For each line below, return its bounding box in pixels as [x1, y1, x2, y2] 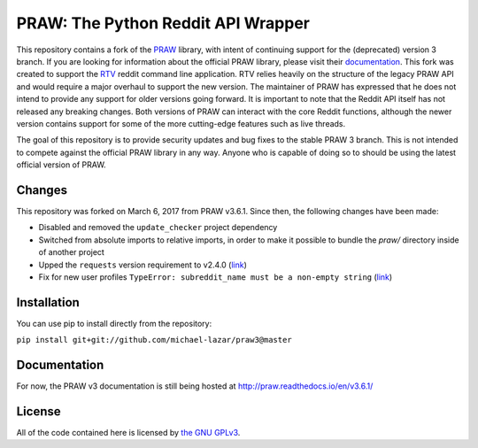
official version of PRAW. [16, 159, 106, 170]
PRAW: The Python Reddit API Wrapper [16, 13, 310, 33]
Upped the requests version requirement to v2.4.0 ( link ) [38, 259, 248, 270]
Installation [16, 295, 80, 310]
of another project [38, 247, 105, 258]
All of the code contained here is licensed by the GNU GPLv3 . [16, 428, 241, 438]
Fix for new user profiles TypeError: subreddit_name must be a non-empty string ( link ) [38, 271, 393, 282]
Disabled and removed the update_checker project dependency [38, 222, 278, 233]
